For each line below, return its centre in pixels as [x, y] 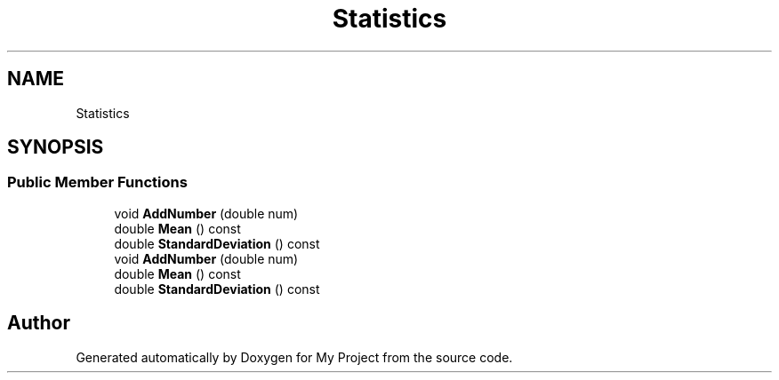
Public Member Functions [97, 182]
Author [39, 323]
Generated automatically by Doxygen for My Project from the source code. [294, 357]
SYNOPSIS [56, 147]
